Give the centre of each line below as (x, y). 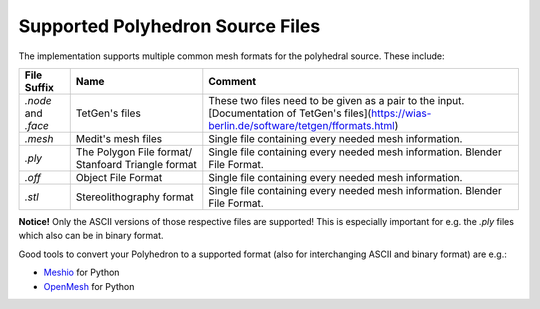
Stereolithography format (134, 197)
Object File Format (119, 177)
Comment (232, 81)
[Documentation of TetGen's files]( (290, 113)
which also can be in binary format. (91, 236)
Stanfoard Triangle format (136, 164)
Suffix (39, 87)
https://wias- (401, 113)
